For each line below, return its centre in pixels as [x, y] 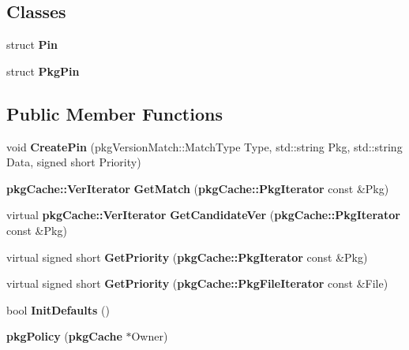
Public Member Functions [114, 113]
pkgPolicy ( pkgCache [64, 336]
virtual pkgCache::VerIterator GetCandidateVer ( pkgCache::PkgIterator [203, 215]
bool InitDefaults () [58, 309]
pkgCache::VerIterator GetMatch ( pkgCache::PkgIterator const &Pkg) [198, 188]
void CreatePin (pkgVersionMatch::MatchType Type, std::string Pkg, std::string [204, 146]
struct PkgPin [43, 71]
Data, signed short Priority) [74, 162]
